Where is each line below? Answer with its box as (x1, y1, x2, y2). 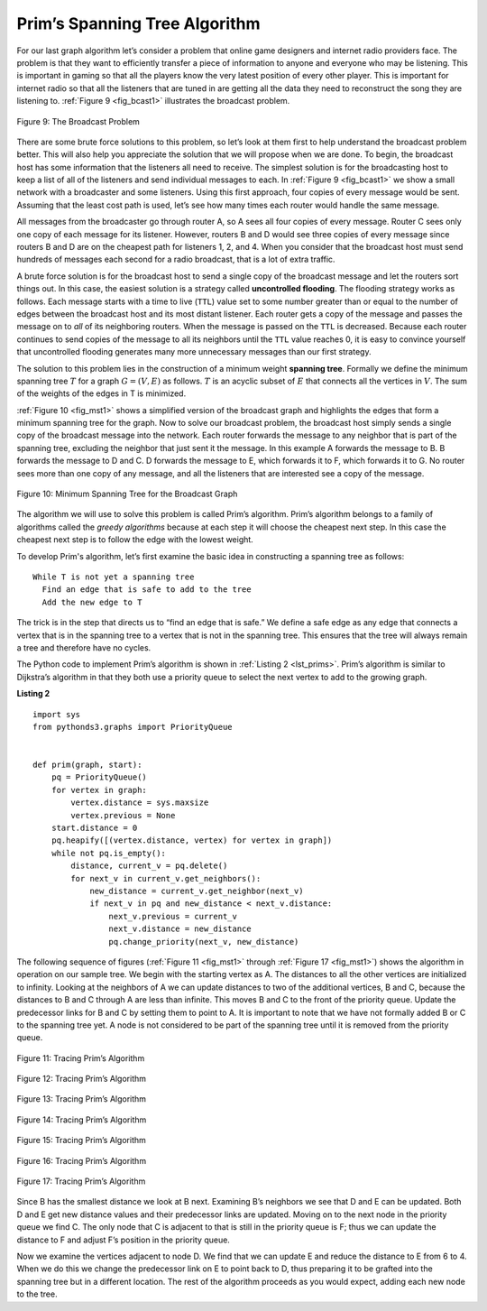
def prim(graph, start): (32, 760, 142, 771)
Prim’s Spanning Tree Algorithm (16, 14, 261, 33)
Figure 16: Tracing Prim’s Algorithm (16, 1155, 147, 1166)
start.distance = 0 (51, 823, 138, 834)
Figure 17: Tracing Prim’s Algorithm (16, 1176, 146, 1186)
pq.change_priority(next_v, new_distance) (108, 937, 299, 946)
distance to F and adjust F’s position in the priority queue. (16, 1234, 230, 1245)
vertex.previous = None (70, 810, 176, 820)
